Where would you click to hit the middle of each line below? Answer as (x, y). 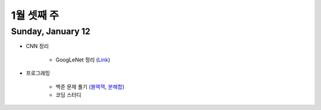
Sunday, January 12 (51, 31)
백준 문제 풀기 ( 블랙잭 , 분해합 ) (90, 86)
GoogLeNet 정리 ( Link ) (83, 60)
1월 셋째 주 (35, 15)
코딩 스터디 (68, 95)
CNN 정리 (37, 46)
